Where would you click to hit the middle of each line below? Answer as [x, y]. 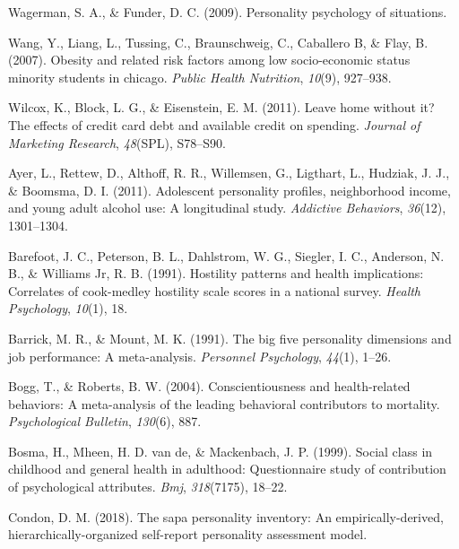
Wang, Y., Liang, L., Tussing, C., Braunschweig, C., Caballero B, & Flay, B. [218, 42]
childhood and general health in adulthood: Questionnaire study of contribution [227, 469]
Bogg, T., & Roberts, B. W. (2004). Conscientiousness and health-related [209, 386]
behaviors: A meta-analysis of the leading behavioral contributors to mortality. [224, 403]
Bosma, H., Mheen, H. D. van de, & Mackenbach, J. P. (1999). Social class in [221, 451]
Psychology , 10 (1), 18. [68, 308]
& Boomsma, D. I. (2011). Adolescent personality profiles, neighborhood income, [229, 190]
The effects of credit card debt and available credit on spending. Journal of [214, 124]
